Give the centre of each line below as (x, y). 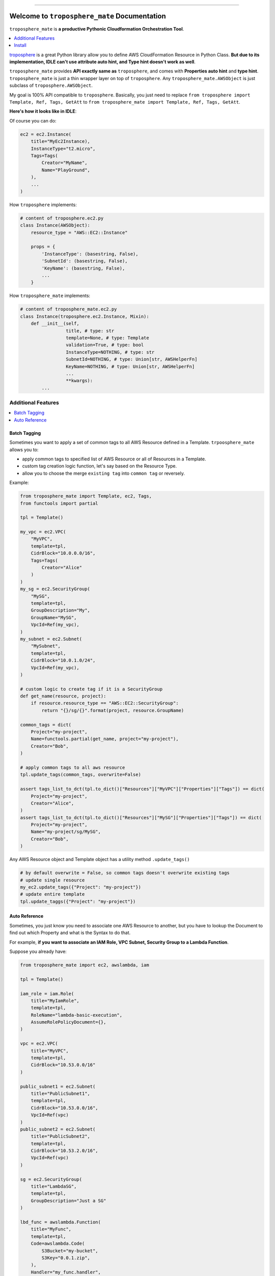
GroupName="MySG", (54, 617)
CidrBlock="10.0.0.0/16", (63, 553)
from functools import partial (59, 503)
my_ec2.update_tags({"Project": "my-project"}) (80, 887)
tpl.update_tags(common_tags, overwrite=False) (80, 775)
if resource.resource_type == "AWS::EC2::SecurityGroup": (105, 703)
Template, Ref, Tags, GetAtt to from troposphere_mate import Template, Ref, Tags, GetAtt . (125, 102)
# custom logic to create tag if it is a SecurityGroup (91, 689)
